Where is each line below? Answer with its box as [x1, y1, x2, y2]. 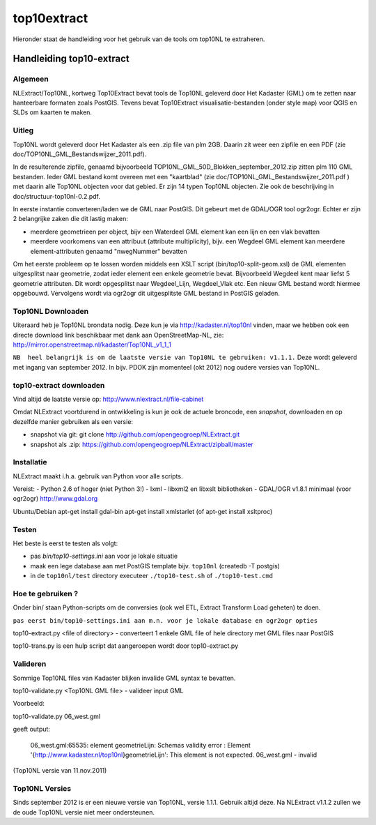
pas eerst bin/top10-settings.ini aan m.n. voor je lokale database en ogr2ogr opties [13, 616, 318, 624]
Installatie [13, 457, 48, 467]
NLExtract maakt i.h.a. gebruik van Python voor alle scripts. [13, 471, 183, 480]
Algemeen [13, 74, 49, 84]
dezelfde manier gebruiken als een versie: [13, 417, 134, 425]
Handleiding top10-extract [13, 53, 130, 65]
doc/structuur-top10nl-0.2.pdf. [13, 192, 101, 200]
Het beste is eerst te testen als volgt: [13, 539, 118, 547]
